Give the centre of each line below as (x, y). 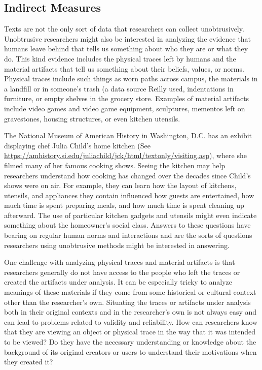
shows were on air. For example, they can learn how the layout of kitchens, (120, 185)
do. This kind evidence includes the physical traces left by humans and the (120, 58)
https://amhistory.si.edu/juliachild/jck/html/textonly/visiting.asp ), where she (125, 155)
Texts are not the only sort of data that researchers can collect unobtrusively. (124, 29)
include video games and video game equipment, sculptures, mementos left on (125, 108)
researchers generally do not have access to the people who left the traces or (122, 272)
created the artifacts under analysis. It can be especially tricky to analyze (118, 282)
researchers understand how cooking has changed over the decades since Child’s (127, 175)
